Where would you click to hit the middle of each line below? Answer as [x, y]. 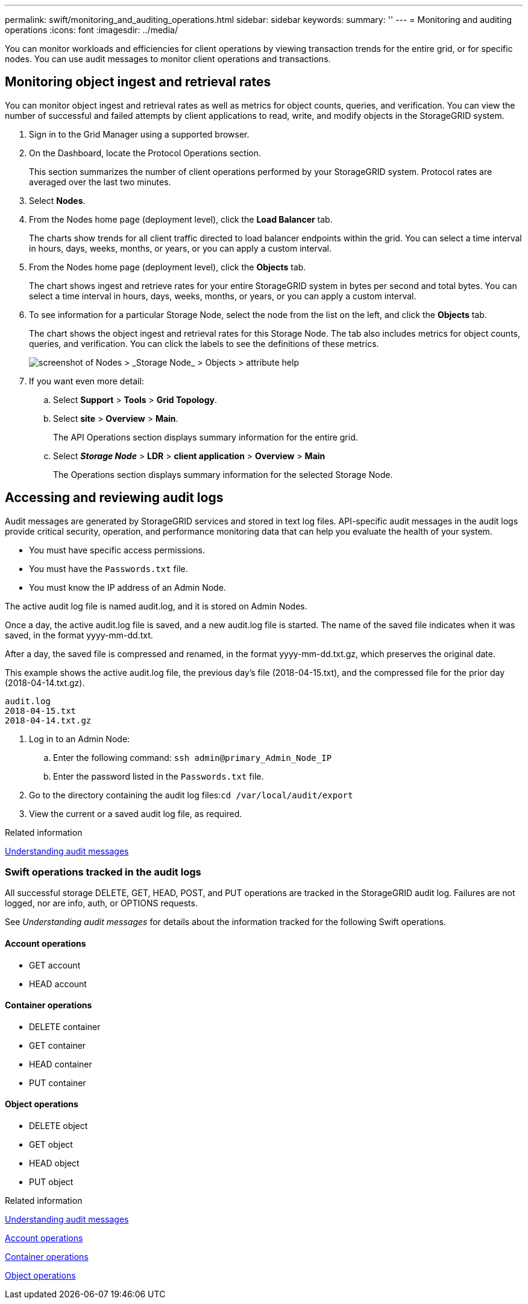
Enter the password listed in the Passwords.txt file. [159, 776]
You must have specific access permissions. [117, 550]
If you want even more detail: [86, 381]
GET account [55, 965]
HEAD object [54, 1163]
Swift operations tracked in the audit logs [103, 872]
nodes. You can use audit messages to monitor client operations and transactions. [168, 59]
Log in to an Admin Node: [80, 739]
